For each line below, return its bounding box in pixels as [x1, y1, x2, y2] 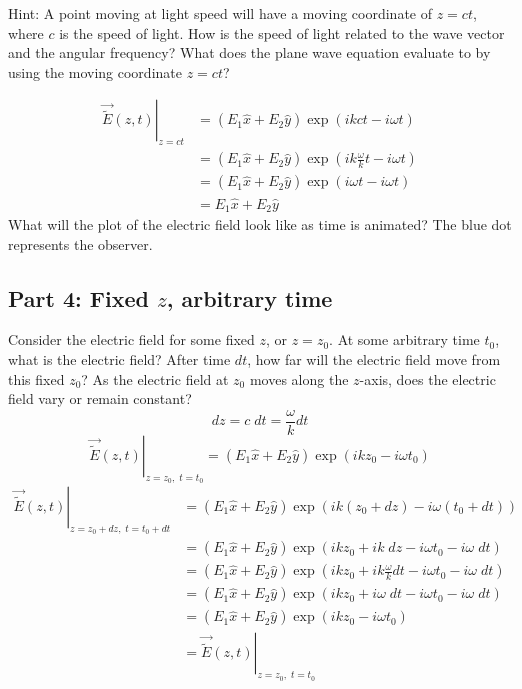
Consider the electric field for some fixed [8, 329, 255, 350]
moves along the [249, 368, 349, 389]
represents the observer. [8, 233, 153, 254]
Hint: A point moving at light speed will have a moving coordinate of [8, 3, 433, 23]
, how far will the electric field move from [247, 348, 501, 369]
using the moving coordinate [8, 61, 182, 82]
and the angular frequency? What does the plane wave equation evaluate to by [8, 42, 491, 63]
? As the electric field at [81, 368, 229, 389]
